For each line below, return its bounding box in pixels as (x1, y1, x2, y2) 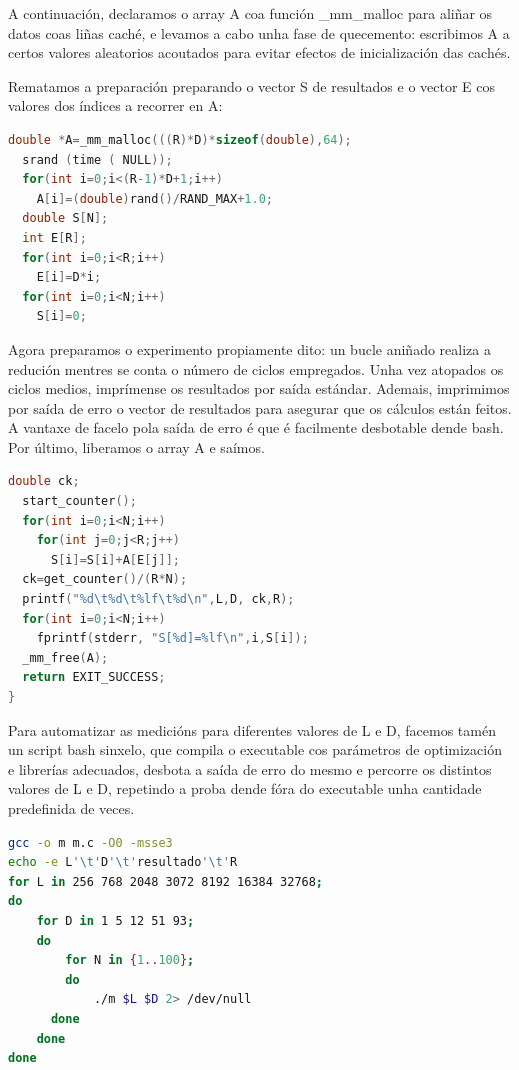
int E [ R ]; (22, 230, 87, 245)
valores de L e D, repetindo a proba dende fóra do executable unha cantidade (8, 778, 482, 799)
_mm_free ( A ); (22, 650, 109, 665)
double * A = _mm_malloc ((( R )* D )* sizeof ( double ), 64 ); (8, 132, 352, 147)
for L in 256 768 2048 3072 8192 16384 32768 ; (8, 874, 324, 889)
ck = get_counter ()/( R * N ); (22, 572, 188, 587)
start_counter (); (22, 494, 137, 509)
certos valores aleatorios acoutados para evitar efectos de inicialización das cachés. (8, 42, 511, 63)
